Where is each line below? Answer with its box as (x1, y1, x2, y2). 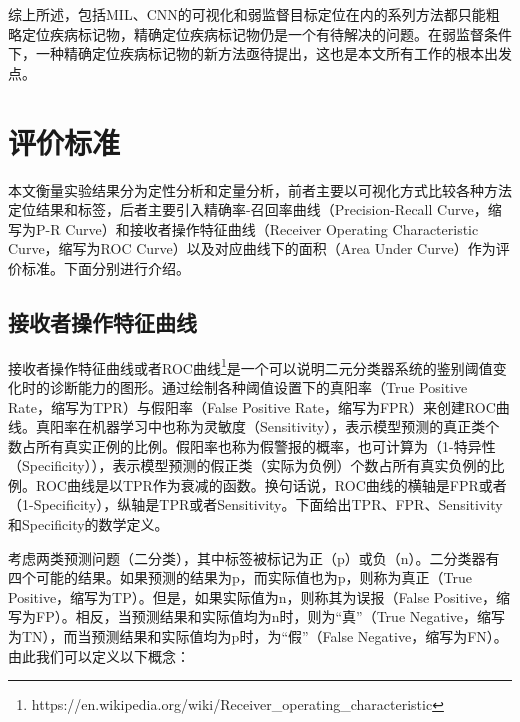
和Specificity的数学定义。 (8, 514, 169, 535)
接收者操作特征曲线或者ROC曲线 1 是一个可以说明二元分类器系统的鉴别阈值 (8, 354, 493, 378)
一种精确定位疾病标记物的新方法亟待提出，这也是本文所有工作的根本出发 (35, 43, 512, 64)
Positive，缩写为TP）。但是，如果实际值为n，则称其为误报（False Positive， (8, 586, 496, 607)
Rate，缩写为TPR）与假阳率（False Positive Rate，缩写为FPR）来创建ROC (8, 396, 496, 417)
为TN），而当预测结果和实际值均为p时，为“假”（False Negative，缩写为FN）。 (8, 626, 508, 647)
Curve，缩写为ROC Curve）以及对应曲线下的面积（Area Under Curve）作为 (8, 238, 496, 259)
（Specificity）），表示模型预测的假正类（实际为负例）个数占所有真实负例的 (8, 455, 491, 476)
